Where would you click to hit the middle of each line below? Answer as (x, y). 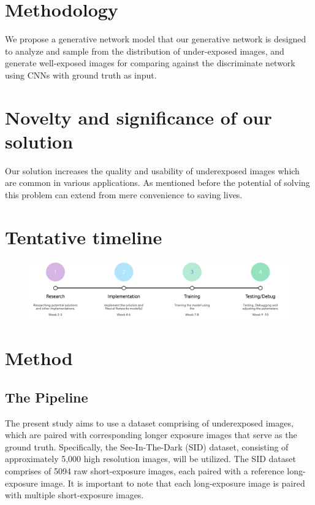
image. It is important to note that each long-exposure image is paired (173, 483)
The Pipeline (47, 397)
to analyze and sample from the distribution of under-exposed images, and (145, 51)
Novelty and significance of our (139, 117)
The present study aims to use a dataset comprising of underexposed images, (149, 422)
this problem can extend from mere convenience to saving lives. (124, 195)
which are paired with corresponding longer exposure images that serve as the (151, 435)
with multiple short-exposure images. (74, 495)
